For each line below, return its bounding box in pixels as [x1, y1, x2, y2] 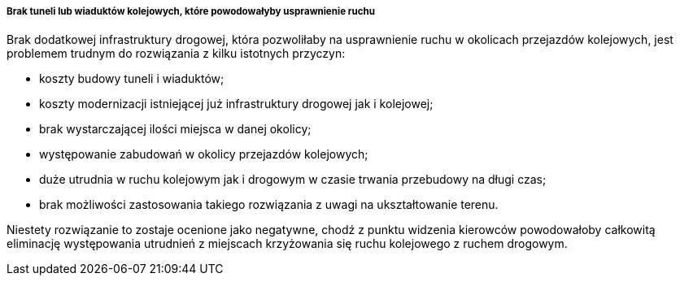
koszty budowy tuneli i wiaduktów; [39, 72, 224, 86]
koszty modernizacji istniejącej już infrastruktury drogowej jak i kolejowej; [39, 97, 434, 111]
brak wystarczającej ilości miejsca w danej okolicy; [39, 122, 312, 137]
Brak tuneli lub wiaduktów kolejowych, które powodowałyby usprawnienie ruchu [7, 6, 376, 17]
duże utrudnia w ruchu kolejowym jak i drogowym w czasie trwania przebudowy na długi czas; [39, 172, 547, 187]
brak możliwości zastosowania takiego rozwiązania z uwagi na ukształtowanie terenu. [39, 197, 499, 212]
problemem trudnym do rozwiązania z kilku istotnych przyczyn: [7, 46, 346, 61]
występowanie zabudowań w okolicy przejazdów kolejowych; [39, 147, 368, 162]
